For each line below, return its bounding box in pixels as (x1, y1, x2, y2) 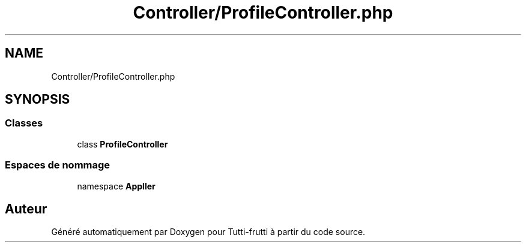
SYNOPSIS (5, 92, 70, 107)
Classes (5, 117, 43, 129)
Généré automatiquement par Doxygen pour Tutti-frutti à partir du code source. (51, 227, 366, 237)
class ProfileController (77, 138, 168, 149)
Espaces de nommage (5, 159, 110, 171)
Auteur (5, 201, 47, 216)
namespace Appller (77, 180, 156, 191)
